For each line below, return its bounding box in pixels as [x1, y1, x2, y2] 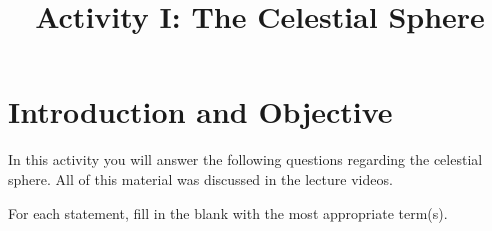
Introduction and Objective [8, 91, 393, 132]
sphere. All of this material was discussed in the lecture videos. [8, 168, 393, 189]
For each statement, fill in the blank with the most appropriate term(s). [8, 202, 448, 223]
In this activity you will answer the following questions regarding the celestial [8, 149, 483, 170]
